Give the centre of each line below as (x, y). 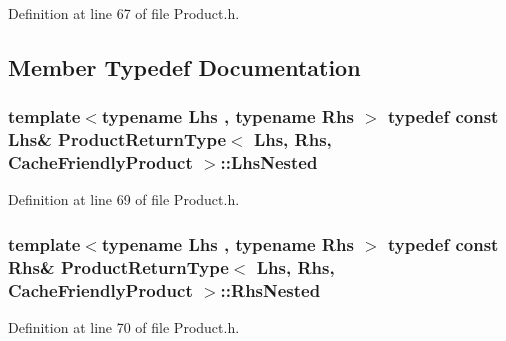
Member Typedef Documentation (184, 66)
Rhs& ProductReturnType (118, 266)
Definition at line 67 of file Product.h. (124, 13)
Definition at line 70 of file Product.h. (124, 327)
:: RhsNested (270, 289)
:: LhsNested (269, 162)
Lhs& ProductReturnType (117, 139)
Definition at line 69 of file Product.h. (124, 199)
